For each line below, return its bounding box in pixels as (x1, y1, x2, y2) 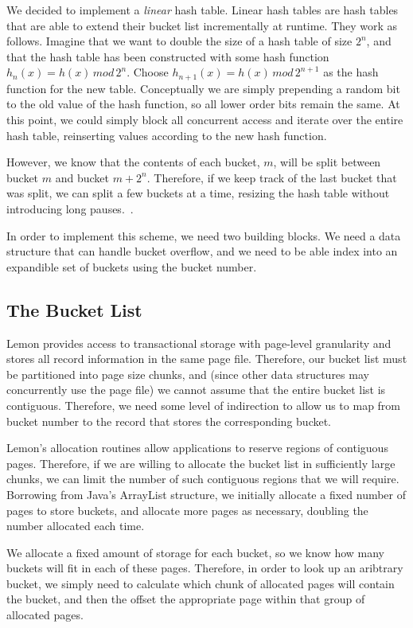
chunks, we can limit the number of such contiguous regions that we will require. (6, 470, 399, 487)
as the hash (323, 64, 379, 80)
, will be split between (273, 154, 381, 170)
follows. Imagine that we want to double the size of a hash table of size (6, 33, 353, 49)
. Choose (127, 64, 169, 80)
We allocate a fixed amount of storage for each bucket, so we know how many (6, 544, 385, 560)
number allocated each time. (6, 517, 145, 534)
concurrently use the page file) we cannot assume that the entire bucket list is (6, 381, 386, 398)
